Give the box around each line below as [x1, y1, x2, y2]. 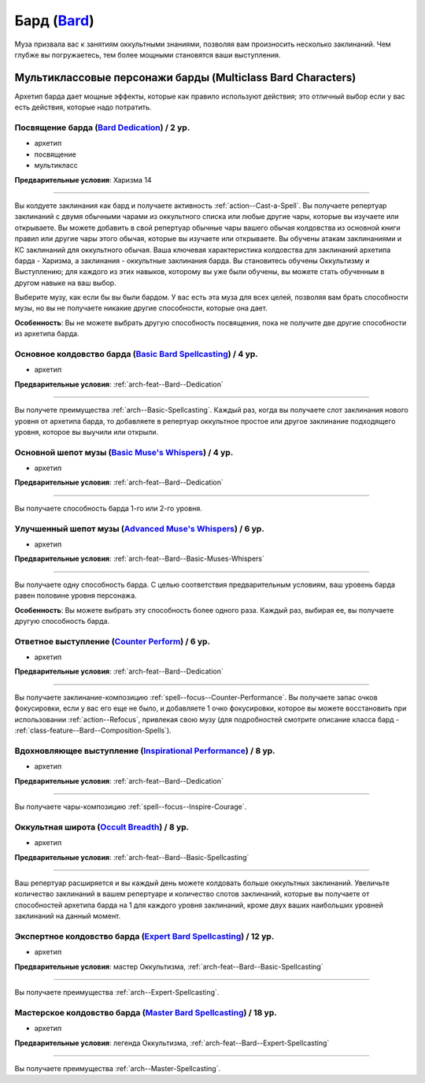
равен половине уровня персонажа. [14, 591, 137, 600]
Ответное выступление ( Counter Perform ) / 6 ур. [14, 636, 211, 647]
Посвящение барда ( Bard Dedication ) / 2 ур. [14, 122, 190, 133]
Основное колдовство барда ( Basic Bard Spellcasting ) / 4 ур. [14, 349, 259, 359]
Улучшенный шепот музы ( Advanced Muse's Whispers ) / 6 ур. [14, 523, 265, 534]
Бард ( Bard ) [14, 12, 94, 29]
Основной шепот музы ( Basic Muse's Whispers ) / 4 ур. [14, 447, 234, 458]
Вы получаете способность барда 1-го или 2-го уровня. [14, 503, 202, 513]
